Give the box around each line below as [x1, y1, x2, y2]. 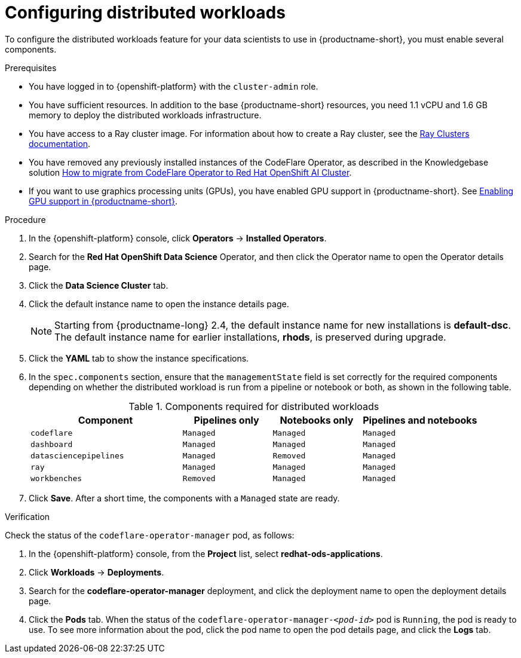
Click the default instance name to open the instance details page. [29, 298, 289, 309]
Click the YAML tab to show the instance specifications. [29, 353, 249, 363]
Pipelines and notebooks [363, 414, 477, 426]
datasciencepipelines [30, 451, 124, 460]
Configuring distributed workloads [5, 2, 286, 23]
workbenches [30, 473, 82, 483]
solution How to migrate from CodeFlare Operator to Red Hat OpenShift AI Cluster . [29, 167, 352, 177]
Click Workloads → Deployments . [29, 567, 164, 577]
